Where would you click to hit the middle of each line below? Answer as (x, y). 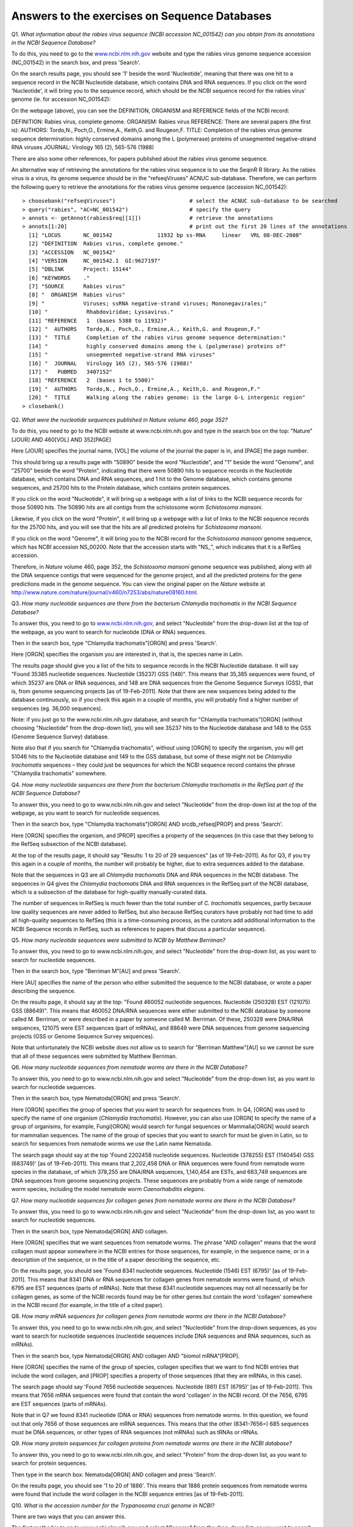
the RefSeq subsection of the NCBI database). (69, 844)
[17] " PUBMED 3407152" (71, 372)
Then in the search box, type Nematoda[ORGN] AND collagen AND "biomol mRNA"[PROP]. (126, 1355)
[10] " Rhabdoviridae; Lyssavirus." (101, 312)
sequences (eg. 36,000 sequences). (57, 708)
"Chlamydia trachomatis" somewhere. (59, 773)
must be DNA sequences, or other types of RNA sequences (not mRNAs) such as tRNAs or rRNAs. (135, 1432)
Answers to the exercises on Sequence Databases (141, 16)
